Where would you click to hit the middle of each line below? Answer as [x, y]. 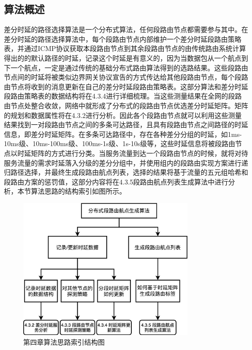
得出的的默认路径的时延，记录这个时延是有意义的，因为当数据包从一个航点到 [126, 58]
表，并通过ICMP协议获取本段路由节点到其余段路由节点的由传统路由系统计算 [125, 48]
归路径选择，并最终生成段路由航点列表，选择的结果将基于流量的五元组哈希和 [126, 172]
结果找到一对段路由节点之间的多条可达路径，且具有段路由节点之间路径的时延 [126, 125]
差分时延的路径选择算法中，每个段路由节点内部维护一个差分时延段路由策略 [123, 39]
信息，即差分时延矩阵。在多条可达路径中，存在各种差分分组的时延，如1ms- [123, 134]
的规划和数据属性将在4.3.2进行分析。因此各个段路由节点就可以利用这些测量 [123, 115]
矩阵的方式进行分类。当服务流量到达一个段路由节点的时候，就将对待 [139, 153]
